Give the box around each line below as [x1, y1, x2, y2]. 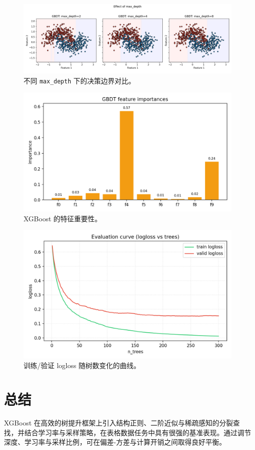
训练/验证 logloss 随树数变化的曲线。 [24, 360, 141, 371]
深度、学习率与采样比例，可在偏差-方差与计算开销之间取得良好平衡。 [4, 437, 226, 447]
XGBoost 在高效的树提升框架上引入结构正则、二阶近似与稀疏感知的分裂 [4, 418, 233, 428]
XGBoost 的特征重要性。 [24, 213, 102, 223]
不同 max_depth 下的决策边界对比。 [24, 76, 135, 86]
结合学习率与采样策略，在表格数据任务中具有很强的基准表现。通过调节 [24, 427, 251, 437]
